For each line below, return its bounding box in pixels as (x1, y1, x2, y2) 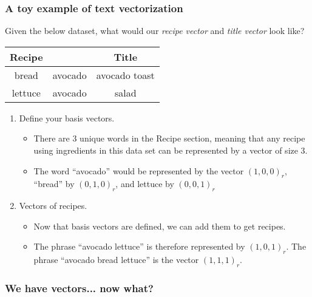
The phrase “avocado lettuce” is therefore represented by (33, 240, 245, 253)
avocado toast (96, 67, 155, 82)
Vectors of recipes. (19, 199, 87, 212)
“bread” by (33, 177, 75, 190)
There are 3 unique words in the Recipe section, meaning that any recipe (33, 132, 305, 145)
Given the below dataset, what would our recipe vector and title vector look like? (5, 24, 305, 37)
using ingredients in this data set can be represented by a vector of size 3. (33, 144, 308, 156)
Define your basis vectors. (19, 111, 115, 124)
